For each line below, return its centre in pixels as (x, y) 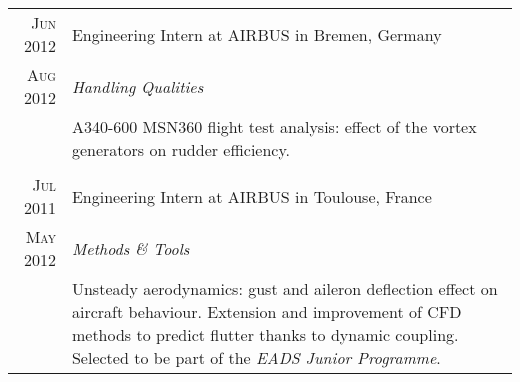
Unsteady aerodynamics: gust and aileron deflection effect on (284, 288)
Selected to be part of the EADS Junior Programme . (256, 357)
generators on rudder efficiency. (181, 149)
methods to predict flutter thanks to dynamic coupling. (265, 334)
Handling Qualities (137, 86)
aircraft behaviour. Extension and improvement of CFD (266, 311)
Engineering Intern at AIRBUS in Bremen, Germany (256, 34)
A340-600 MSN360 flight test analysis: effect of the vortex (274, 126)
